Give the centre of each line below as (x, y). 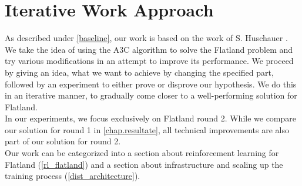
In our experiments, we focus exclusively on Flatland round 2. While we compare (151, 118)
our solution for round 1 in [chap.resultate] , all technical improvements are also (147, 129)
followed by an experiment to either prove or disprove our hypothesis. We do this (151, 84)
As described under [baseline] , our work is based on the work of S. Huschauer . (146, 38)
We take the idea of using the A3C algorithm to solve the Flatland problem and (149, 49)
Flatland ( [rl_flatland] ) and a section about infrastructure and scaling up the (144, 164)
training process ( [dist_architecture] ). (73, 176)
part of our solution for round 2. (63, 141)
